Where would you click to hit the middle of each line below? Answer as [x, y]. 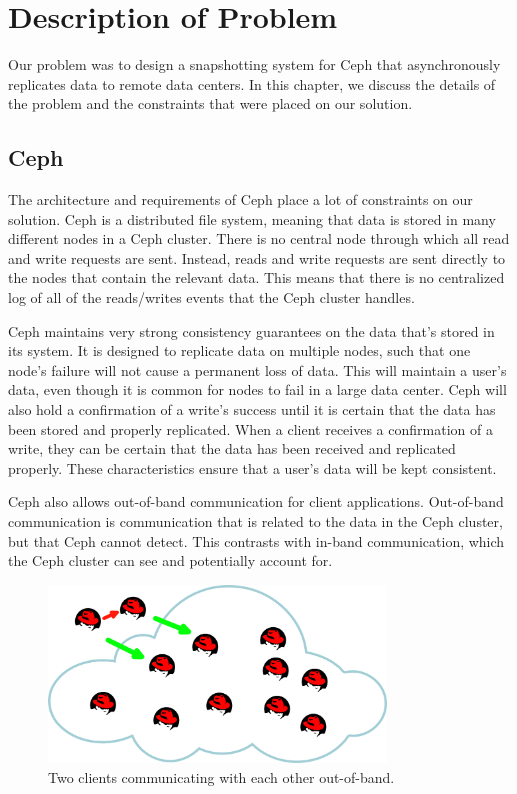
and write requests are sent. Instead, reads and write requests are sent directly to [257, 257]
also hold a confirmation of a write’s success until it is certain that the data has [252, 409]
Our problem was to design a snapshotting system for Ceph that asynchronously [254, 64]
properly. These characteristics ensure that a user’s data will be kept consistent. [252, 467]
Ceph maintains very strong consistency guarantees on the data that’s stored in [251, 330]
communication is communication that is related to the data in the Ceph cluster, [255, 521]
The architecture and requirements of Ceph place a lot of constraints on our [240, 199]
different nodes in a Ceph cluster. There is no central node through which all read [259, 238]
